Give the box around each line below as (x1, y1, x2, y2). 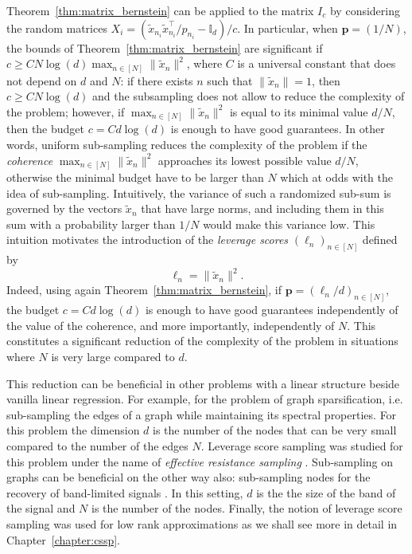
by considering (329, 2, 400, 18)
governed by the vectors (6, 200, 122, 217)
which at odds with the (280, 169, 393, 186)
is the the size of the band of (256, 484, 396, 501)
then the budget (6, 120, 85, 137)
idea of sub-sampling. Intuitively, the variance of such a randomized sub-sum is (6, 184, 391, 201)
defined (362, 231, 398, 248)
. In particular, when (237, 19, 338, 36)
